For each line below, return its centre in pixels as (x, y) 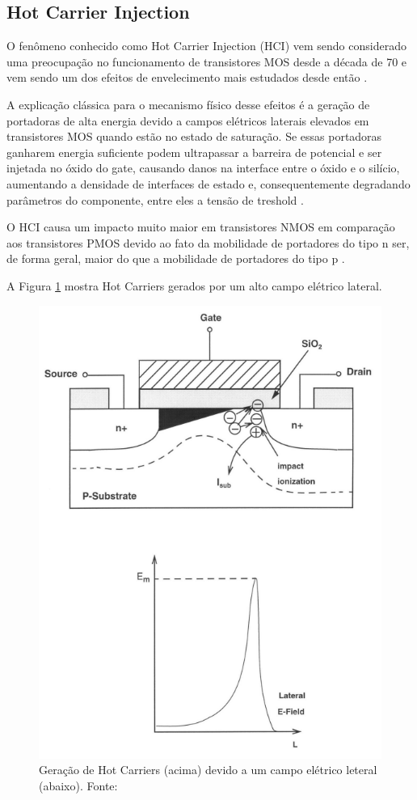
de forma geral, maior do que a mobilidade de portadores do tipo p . (176, 258)
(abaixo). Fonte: (78, 786)
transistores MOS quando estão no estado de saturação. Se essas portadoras (194, 136)
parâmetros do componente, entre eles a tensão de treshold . (155, 199)
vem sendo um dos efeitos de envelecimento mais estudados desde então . (187, 77)
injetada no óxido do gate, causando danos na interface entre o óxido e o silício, (203, 168)
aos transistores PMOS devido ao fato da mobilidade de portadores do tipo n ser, (208, 242)
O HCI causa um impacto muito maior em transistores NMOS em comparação (201, 227)
